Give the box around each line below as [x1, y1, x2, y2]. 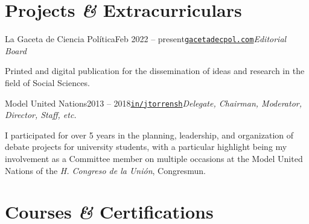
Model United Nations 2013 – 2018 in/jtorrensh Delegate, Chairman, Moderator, [5, 96, 302, 109]
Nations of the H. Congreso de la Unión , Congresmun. [5, 164, 206, 176]
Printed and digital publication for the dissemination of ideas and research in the [5, 64, 305, 77]
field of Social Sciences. [5, 76, 90, 89]
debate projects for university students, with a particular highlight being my [5, 140, 287, 153]
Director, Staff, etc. [5, 108, 77, 121]
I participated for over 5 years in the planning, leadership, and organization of [5, 128, 294, 141]
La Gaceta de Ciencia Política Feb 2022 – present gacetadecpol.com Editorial [5, 33, 287, 45]
